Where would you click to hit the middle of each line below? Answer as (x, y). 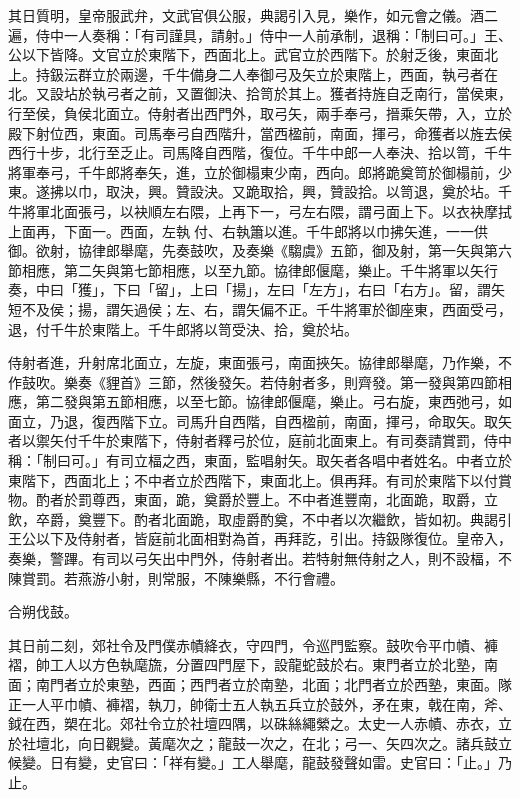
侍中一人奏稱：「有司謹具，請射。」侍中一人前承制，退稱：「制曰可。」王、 (273, 34)
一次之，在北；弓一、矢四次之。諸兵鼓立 (378, 742)
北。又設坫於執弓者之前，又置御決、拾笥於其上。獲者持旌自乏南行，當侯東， (260, 93)
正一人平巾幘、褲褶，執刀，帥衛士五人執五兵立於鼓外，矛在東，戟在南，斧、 (260, 703)
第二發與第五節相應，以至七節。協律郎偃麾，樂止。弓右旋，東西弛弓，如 (273, 401)
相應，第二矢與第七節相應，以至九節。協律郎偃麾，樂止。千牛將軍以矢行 (259, 269)
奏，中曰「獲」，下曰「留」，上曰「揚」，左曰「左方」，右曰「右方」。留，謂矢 (256, 289)
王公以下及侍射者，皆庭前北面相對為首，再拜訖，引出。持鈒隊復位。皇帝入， (260, 538)
